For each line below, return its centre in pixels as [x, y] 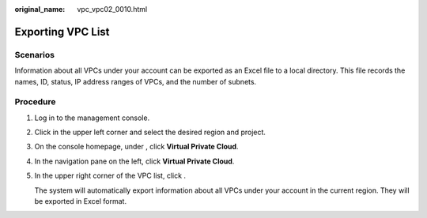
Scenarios [35, 54]
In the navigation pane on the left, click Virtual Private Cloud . [134, 161]
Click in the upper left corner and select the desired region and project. [150, 132]
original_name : [40, 9]
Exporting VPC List [62, 32]
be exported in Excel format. [80, 201]
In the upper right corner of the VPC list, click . [110, 176]
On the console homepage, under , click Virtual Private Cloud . [136, 147]
